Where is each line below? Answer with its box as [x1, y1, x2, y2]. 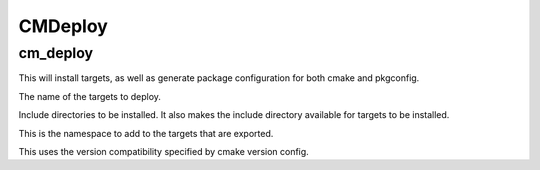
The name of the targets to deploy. [18, 90, 162, 102]
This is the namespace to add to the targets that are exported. [18, 127, 274, 139]
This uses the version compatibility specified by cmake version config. [18, 145, 309, 157]
